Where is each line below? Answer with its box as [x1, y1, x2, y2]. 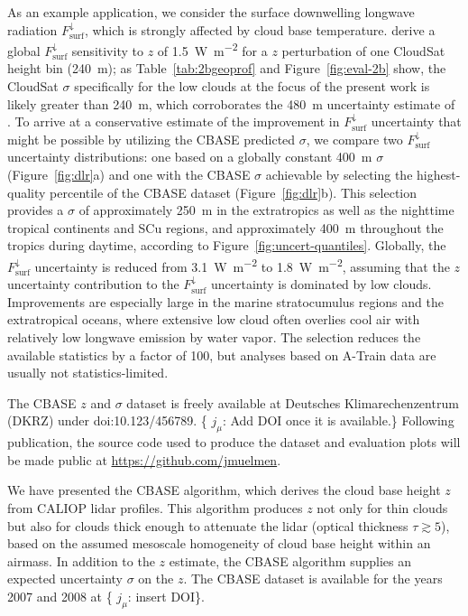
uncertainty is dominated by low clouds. [210, 275, 432, 294]
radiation [7, 20, 58, 39]
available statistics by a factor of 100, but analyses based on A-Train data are [7, 345, 436, 364]
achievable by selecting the [265, 165, 413, 183]
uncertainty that [371, 112, 462, 131]
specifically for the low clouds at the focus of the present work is [74, 77, 430, 96]
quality [7, 182, 46, 201]
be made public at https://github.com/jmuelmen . [7, 450, 281, 469]
